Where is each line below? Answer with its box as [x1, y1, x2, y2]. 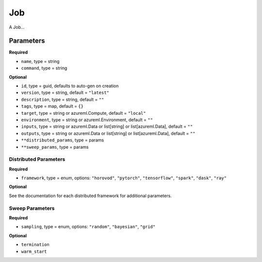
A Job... [9, 24, 25, 30]
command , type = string [21, 65, 67, 71]
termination [21, 242, 49, 247]
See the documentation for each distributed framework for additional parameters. [9, 193, 172, 199]
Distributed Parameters [9, 156, 65, 163]
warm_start [21, 248, 47, 254]
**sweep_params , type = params [21, 144, 89, 150]
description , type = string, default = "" [21, 96, 104, 102]
